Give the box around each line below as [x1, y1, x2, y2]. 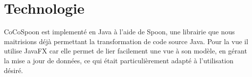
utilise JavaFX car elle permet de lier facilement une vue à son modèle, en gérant [4, 46, 247, 56]
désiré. [4, 65, 23, 75]
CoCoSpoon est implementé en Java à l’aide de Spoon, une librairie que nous [4, 26, 235, 37]
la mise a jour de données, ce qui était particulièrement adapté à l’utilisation [4, 55, 233, 65]
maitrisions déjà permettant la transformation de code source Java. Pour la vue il [4, 36, 249, 46]
